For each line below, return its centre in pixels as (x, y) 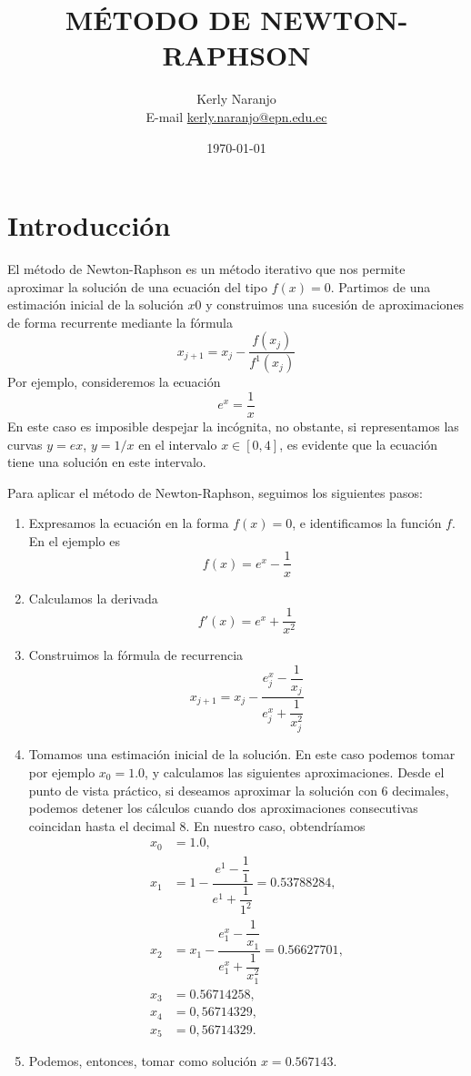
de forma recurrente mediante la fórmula (120, 322)
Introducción (89, 225)
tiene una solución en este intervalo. (107, 462)
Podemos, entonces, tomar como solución (143, 1061)
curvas (25, 444)
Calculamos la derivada (93, 598)
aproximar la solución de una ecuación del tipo (138, 286)
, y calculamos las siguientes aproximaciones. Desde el (295, 771)
